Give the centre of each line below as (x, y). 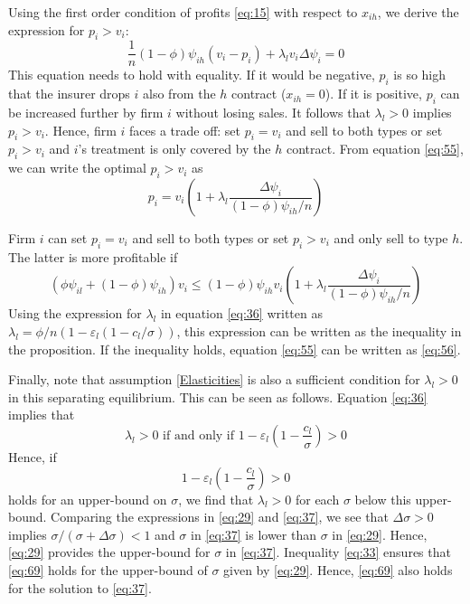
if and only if (199, 435)
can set (68, 238)
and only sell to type (391, 238)
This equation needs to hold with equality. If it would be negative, (192, 75)
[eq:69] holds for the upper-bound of (108, 569)
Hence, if (33, 456)
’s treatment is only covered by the (174, 149)
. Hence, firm (80, 130)
